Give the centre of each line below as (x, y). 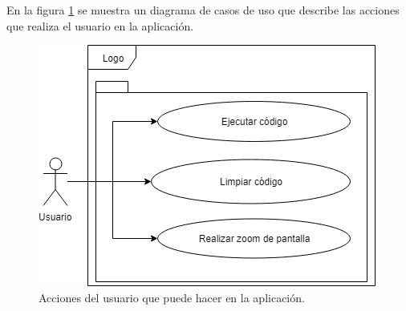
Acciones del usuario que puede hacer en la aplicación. (172, 297)
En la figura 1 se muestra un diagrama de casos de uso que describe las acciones (203, 10)
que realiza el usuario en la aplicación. (100, 25)
